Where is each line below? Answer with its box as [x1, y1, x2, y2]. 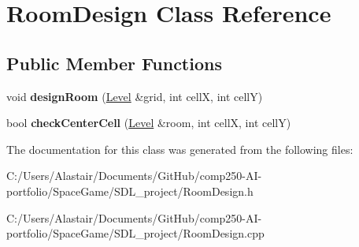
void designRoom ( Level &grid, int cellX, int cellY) [6, 88, 263, 104]
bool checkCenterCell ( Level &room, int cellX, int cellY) [6, 114, 291, 131]
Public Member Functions [6, 51, 222, 75]
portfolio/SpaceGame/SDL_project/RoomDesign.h [6, 182, 254, 199]
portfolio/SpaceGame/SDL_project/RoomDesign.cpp [6, 225, 265, 241]
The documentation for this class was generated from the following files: [6, 140, 353, 157]
